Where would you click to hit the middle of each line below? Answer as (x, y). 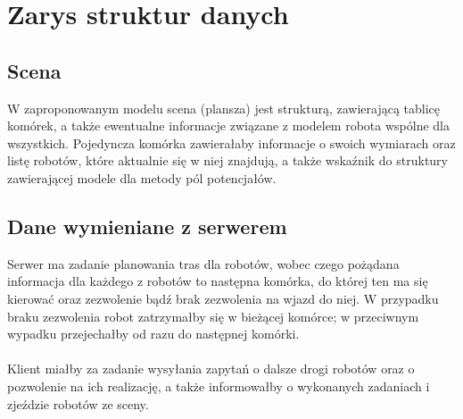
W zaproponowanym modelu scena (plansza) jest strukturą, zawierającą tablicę (224, 108)
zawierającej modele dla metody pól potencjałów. (142, 177)
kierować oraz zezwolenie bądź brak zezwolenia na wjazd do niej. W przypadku (223, 298)
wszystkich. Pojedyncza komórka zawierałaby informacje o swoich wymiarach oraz (231, 142)
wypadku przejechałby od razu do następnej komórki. (153, 334)
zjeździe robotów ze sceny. (78, 403)
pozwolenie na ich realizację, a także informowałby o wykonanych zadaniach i (219, 385)
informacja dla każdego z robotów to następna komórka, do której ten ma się (218, 281)
